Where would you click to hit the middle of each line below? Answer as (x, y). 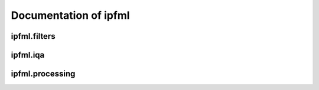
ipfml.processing (43, 74)
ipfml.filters (33, 36)
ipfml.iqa (28, 55)
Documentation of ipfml (70, 15)
